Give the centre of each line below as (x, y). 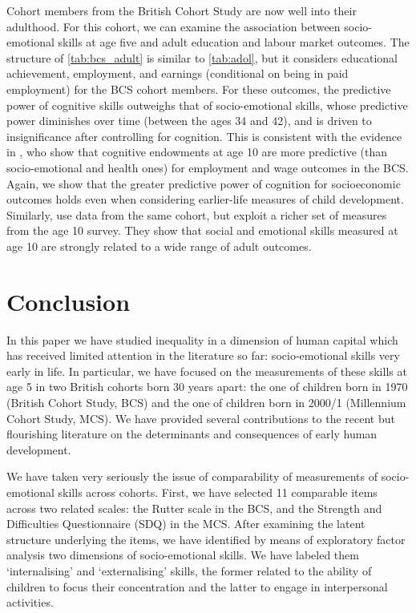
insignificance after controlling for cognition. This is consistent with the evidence (204, 136)
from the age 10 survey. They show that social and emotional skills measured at (202, 230)
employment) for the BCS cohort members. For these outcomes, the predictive (199, 89)
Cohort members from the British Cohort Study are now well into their (182, 10)
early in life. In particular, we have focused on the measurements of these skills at (207, 371)
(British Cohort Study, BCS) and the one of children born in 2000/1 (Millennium (206, 402)
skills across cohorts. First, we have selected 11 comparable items (218, 492)
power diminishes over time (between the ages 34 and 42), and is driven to (189, 121)
